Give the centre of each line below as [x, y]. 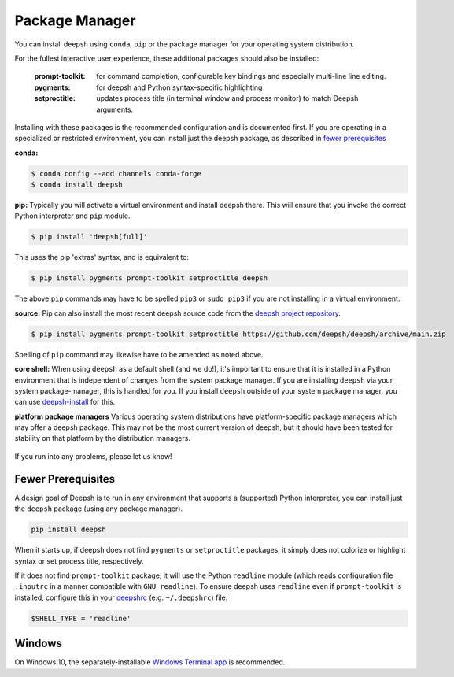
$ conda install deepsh [77, 185]
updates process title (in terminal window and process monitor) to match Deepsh [227, 98]
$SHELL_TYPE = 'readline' [81, 618]
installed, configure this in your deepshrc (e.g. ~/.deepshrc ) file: [121, 597]
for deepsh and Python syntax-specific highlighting [179, 87]
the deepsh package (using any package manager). [99, 509]
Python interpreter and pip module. [72, 216]
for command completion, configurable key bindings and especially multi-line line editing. [241, 76]
